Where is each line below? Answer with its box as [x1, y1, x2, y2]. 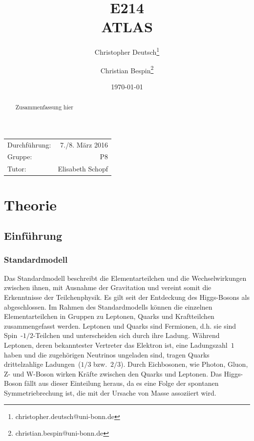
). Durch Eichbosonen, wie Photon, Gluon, [121, 359, 248, 369]
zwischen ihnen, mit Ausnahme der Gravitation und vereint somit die [4, 282, 212, 293]
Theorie [4, 194, 57, 214]
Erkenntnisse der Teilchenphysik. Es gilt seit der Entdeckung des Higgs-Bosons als [4, 292, 250, 302]
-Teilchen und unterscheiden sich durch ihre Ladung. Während [33, 330, 220, 340]
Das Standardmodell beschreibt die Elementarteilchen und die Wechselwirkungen [4, 273, 247, 283]
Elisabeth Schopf [58, 164, 108, 174]
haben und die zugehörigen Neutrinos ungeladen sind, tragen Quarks [4, 349, 210, 359]
